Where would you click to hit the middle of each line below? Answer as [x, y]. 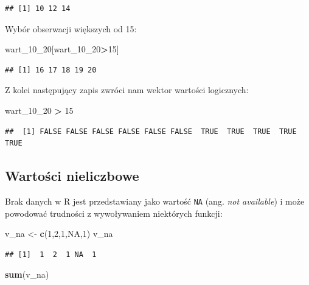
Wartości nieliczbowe [72, 176]
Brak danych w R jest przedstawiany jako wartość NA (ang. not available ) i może [155, 201]
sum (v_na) [27, 274]
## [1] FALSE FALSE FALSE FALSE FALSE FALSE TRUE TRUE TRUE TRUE [151, 131]
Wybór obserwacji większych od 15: [71, 28]
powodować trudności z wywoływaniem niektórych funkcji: [114, 213]
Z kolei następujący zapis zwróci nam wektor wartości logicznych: [127, 90]
